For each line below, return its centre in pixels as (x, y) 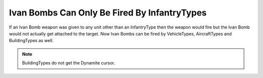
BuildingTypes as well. (31, 41)
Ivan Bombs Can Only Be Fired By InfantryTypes (108, 13)
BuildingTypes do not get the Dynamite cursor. (69, 63)
